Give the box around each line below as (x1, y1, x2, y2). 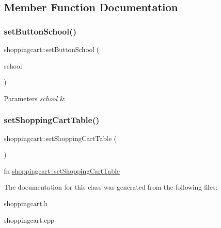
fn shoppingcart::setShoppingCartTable (4, 165, 120, 175)
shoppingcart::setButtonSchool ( (4, 44, 99, 54)
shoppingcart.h (4, 198, 48, 208)
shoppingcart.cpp (4, 214, 55, 225)
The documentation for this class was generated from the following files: (4, 182, 218, 192)
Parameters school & (4, 93, 65, 103)
